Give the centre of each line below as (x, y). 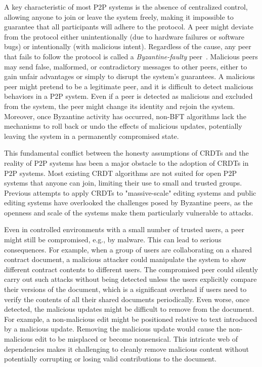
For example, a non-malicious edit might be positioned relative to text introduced (131, 319)
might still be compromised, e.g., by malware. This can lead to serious (113, 240)
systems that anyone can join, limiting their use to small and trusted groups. (123, 183)
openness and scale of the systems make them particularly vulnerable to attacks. (129, 212)
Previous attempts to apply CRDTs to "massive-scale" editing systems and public (130, 192)
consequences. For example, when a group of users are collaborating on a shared (128, 249)
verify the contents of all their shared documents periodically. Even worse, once (127, 299)
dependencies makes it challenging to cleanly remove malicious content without (127, 348)
